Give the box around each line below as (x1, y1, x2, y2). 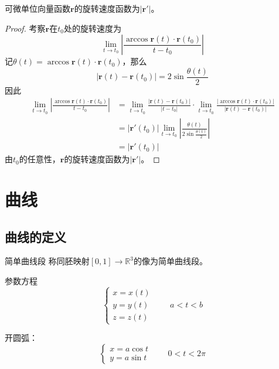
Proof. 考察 (5, 22, 46, 34)
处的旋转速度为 (63, 22, 121, 34)
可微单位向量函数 (5, 2, 70, 14)
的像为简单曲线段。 (133, 255, 207, 267)
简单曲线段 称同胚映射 (5, 255, 90, 267)
